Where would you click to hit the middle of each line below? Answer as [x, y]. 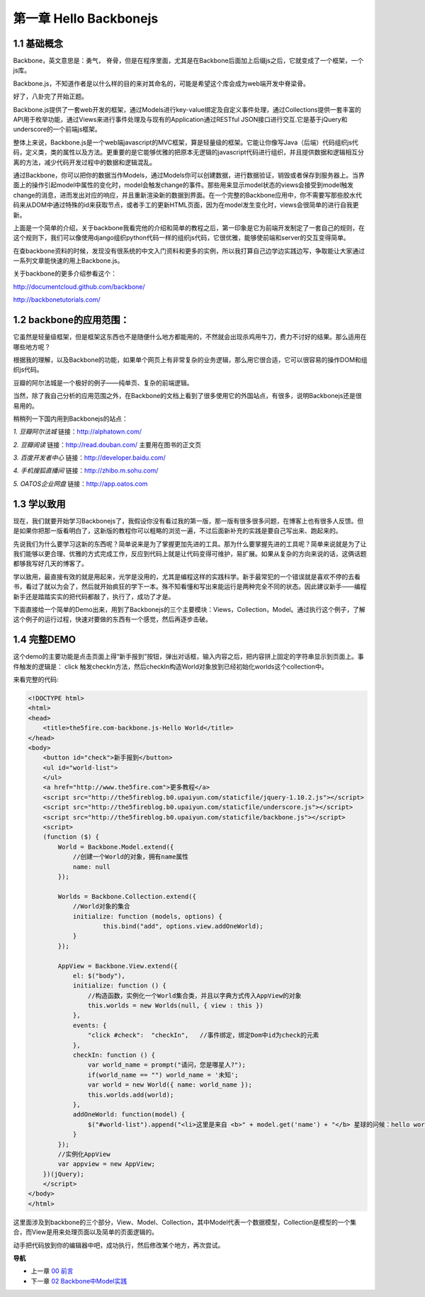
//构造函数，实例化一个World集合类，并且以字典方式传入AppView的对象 [194, 996]
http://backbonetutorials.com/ [57, 300]
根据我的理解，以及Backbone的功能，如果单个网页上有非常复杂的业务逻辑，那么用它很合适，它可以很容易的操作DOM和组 [190, 359]
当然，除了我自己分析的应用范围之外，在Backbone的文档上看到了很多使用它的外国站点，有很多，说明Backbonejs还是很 [187, 396]
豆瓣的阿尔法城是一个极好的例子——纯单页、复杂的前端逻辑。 [103, 383]
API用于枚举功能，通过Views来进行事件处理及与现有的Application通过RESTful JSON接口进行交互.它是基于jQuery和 [180, 120]
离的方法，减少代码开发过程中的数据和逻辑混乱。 [84, 162]
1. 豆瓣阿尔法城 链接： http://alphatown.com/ [77, 431]
